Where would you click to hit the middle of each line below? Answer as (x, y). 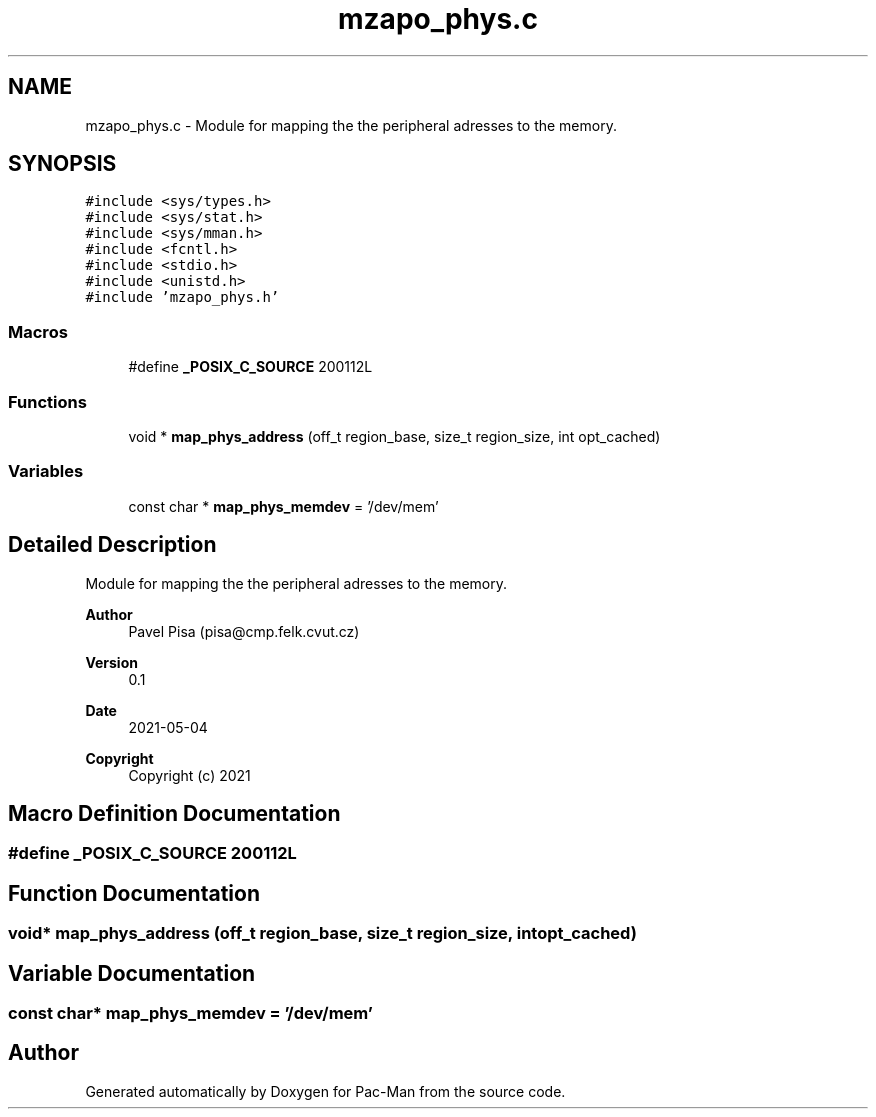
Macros (38, 331)
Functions (47, 401)
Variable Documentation (132, 973)
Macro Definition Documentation (174, 813)
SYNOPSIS (62, 164)
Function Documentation (134, 893)
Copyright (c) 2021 (189, 775)
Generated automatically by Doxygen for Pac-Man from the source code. (325, 1091)
